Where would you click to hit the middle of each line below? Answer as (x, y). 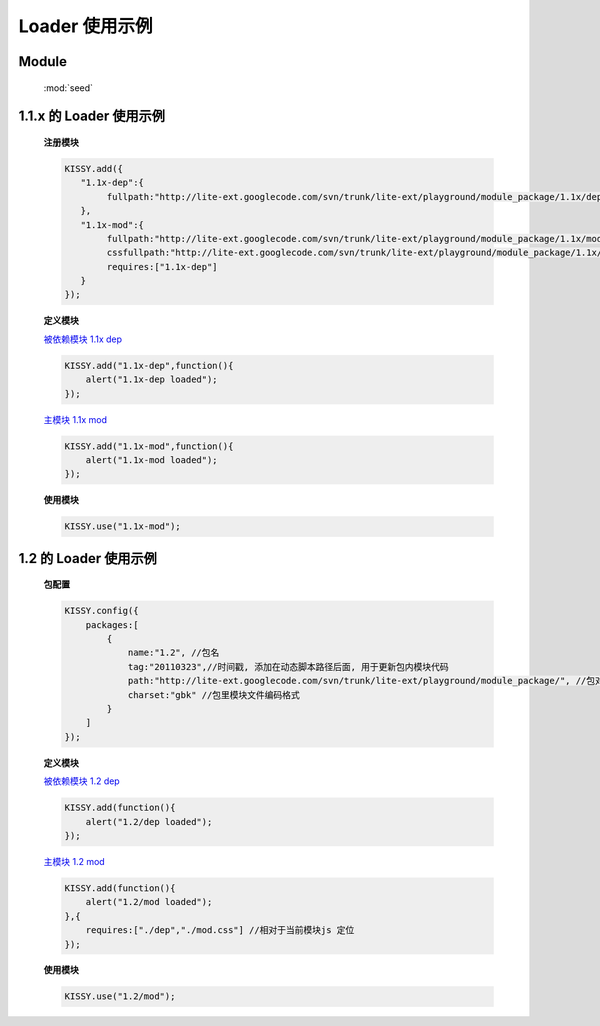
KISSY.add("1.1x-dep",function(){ (149, 365)
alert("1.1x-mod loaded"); (152, 459)
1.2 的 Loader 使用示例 (87, 558)
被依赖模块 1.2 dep (81, 781)
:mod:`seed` (68, 87)
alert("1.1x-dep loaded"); (152, 379)
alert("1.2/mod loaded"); (149, 902)
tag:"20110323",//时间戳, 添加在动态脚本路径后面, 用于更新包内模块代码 (288, 666)
